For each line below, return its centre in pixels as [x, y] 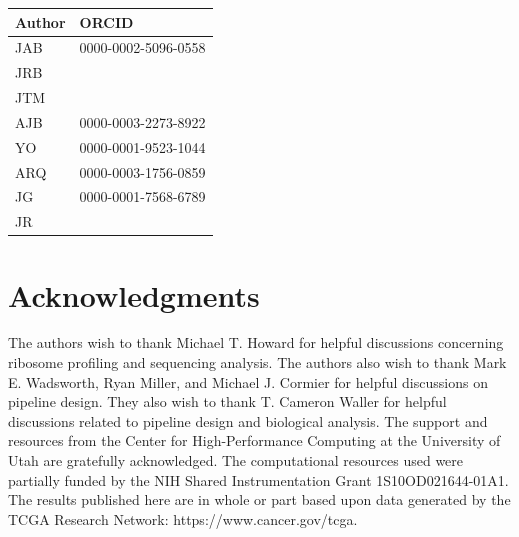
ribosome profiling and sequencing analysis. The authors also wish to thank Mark [257, 362]
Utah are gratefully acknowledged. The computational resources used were [236, 460]
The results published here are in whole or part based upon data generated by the [259, 499]
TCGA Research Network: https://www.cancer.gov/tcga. [183, 518]
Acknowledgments [134, 294]
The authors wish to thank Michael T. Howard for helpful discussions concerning [256, 342]
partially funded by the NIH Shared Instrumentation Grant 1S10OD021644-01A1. [258, 479]
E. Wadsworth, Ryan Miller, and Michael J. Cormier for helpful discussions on [248, 381]
